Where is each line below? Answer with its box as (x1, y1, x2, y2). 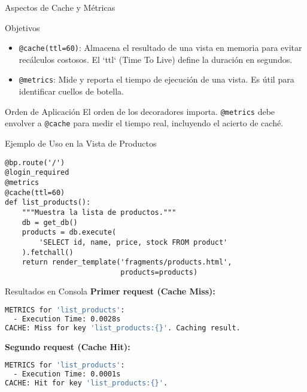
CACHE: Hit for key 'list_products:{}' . (5, 379, 168, 388)
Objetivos (5, 21, 40, 34)
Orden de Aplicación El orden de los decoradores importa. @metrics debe (5, 105, 275, 117)
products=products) (120, 268, 198, 276)
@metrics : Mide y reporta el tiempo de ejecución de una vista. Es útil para (19, 73, 294, 86)
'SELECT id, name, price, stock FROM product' (39, 238, 228, 247)
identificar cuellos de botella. (19, 85, 124, 98)
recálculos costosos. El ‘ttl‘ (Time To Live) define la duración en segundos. (19, 53, 293, 65)
